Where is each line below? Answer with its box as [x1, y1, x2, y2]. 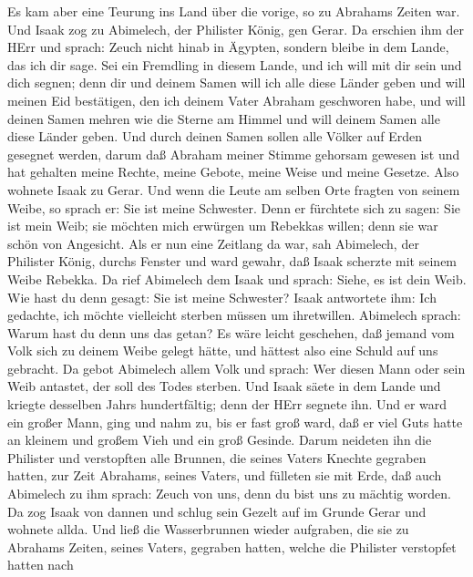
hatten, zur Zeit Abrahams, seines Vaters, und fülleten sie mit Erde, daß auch [7, 466, 442, 485]
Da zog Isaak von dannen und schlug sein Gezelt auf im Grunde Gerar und [7, 501, 427, 520]
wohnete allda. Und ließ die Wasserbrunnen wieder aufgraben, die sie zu [7, 520, 409, 539]
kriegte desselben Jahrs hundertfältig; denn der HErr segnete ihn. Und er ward [7, 395, 447, 414]
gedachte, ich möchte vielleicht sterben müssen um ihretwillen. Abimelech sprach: [7, 305, 461, 325]
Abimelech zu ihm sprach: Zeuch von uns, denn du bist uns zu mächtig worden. [7, 484, 451, 503]
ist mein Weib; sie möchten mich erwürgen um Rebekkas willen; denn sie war [7, 216, 438, 235]
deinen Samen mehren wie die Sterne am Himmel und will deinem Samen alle [7, 108, 440, 128]
